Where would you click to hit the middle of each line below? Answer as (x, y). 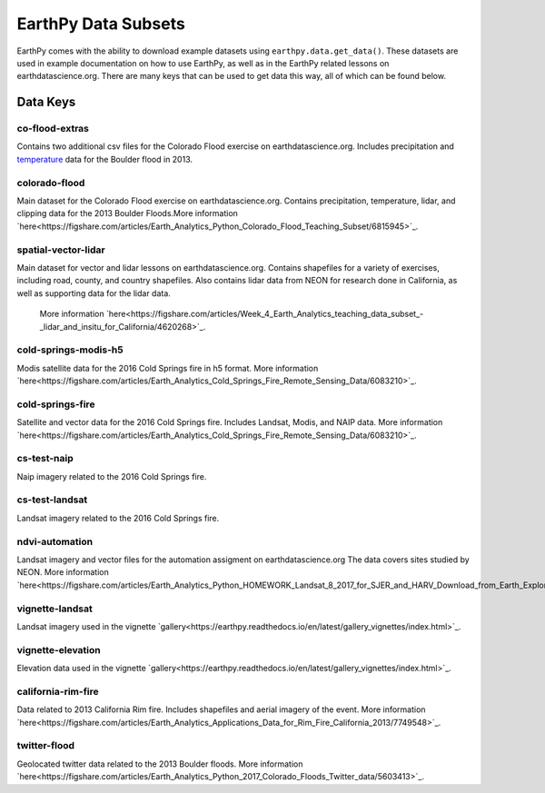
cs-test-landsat (52, 500)
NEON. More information (63, 572)
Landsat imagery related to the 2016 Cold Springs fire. (118, 518)
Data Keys (46, 102)
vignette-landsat (54, 609)
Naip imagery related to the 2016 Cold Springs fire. (112, 476)
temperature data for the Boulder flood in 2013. (105, 159)
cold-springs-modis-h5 (70, 350)
